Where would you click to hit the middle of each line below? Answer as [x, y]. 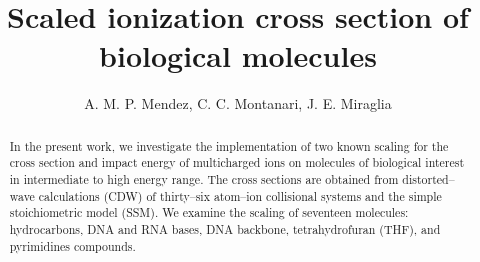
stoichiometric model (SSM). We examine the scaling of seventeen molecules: [209, 212]
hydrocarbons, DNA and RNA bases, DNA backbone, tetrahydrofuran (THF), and [225, 228]
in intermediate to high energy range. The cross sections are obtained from [204, 179]
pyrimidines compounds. [72, 245]
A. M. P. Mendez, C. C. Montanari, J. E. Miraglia [238, 103]
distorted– [428, 179]
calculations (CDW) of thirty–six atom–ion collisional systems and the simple [240, 195]
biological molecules [238, 55]
